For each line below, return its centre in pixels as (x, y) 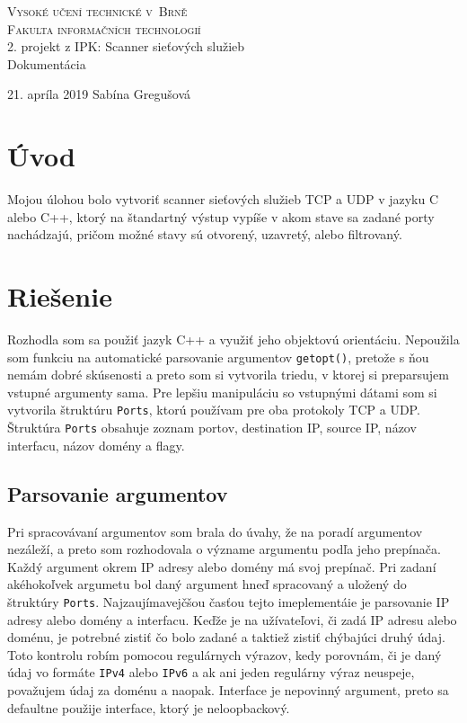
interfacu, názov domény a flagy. (96, 445)
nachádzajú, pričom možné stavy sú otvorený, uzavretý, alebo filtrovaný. (205, 234)
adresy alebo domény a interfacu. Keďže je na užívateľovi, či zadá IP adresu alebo (232, 619)
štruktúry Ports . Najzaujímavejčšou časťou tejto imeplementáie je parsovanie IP (229, 601)
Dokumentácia (47, 63)
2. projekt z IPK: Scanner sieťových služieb (126, 46)
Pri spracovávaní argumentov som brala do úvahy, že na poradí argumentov (215, 531)
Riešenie (60, 296)
